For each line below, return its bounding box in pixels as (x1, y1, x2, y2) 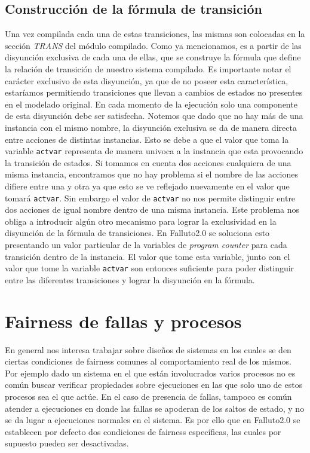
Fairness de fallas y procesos (5, 308, 242, 333)
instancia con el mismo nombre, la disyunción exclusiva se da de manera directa (5, 121, 297, 133)
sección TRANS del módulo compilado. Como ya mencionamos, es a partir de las (5, 39, 302, 51)
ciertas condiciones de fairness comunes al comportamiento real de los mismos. (5, 355, 291, 368)
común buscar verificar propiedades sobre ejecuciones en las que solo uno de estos (5, 378, 303, 391)
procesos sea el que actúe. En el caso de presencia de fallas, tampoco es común (5, 390, 292, 402)
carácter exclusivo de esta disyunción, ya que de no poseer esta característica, (5, 74, 288, 87)
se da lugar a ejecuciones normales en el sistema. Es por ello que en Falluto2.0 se (5, 414, 300, 426)
